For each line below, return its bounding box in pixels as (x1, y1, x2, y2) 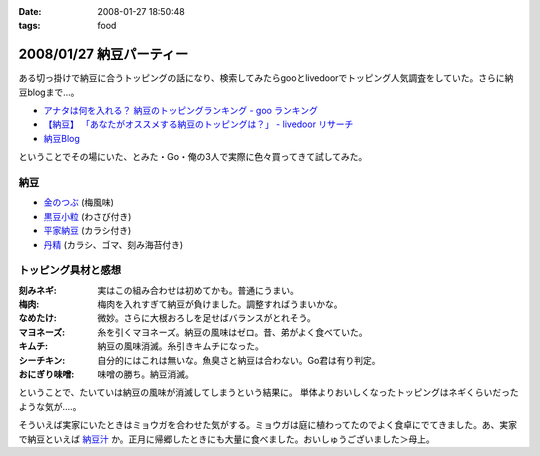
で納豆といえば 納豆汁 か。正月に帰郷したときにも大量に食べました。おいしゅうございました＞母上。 (18, 433, 435, 445)
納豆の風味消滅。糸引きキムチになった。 (97, 340, 264, 352)
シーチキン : (18, 354, 66, 366)
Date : (18, 6, 42, 17)
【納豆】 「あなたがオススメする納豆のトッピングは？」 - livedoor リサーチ (43, 118, 354, 130)
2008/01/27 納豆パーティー (18, 46, 189, 63)
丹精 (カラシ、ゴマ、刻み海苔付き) (43, 238, 184, 250)
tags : (18, 20, 41, 32)
